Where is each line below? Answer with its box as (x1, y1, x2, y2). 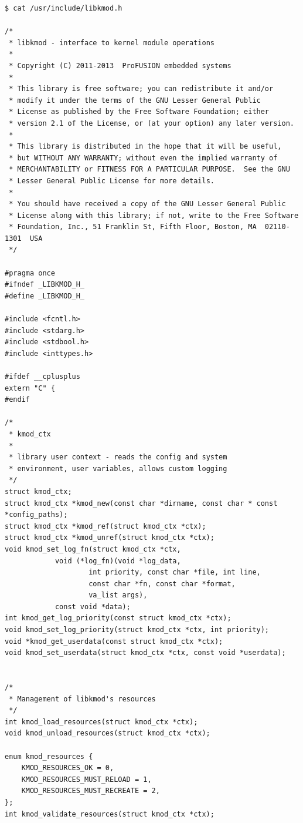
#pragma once (5, 268, 55, 277)
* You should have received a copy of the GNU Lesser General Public (9, 200, 286, 209)
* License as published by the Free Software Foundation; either (9, 108, 270, 116)
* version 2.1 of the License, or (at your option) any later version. (9, 119, 294, 127)
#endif (5, 395, 30, 404)
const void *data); (55, 602, 131, 611)
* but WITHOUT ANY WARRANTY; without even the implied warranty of (9, 153, 278, 162)
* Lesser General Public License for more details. (9, 176, 215, 185)
